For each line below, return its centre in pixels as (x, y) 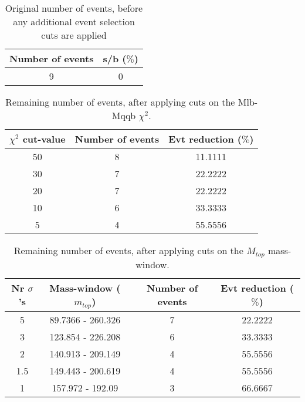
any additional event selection (74, 21)
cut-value (44, 139)
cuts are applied (74, 35)
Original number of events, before (74, 8)
